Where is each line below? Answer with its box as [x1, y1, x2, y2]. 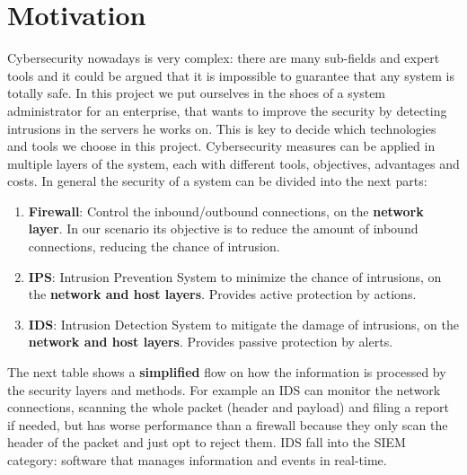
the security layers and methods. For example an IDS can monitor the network [7, 380, 441, 399]
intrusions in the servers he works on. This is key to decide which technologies [7, 119, 436, 137]
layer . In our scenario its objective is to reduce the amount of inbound [28, 219, 419, 238]
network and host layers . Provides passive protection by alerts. [28, 332, 393, 351]
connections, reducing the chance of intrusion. [28, 237, 280, 256]
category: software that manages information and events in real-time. [7, 451, 387, 469]
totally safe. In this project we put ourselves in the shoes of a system [7, 84, 386, 102]
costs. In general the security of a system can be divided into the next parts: [7, 172, 427, 190]
